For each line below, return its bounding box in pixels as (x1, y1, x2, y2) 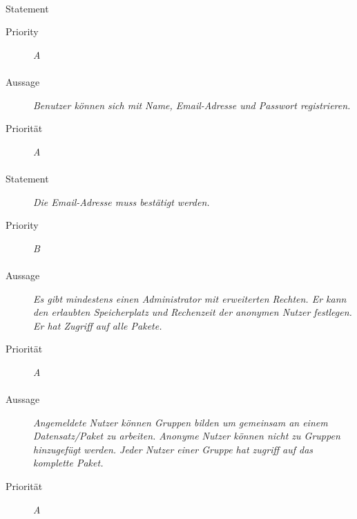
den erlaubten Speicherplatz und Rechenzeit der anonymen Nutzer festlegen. (33, 305, 352, 319)
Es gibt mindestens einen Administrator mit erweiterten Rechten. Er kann (33, 291, 347, 305)
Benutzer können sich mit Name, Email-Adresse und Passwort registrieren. (33, 97, 351, 112)
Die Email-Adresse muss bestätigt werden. (33, 194, 210, 209)
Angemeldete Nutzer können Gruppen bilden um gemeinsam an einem (33, 415, 328, 429)
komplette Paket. (33, 455, 104, 470)
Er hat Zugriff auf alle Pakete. (33, 318, 162, 332)
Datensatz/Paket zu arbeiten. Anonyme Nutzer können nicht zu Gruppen (33, 428, 340, 443)
